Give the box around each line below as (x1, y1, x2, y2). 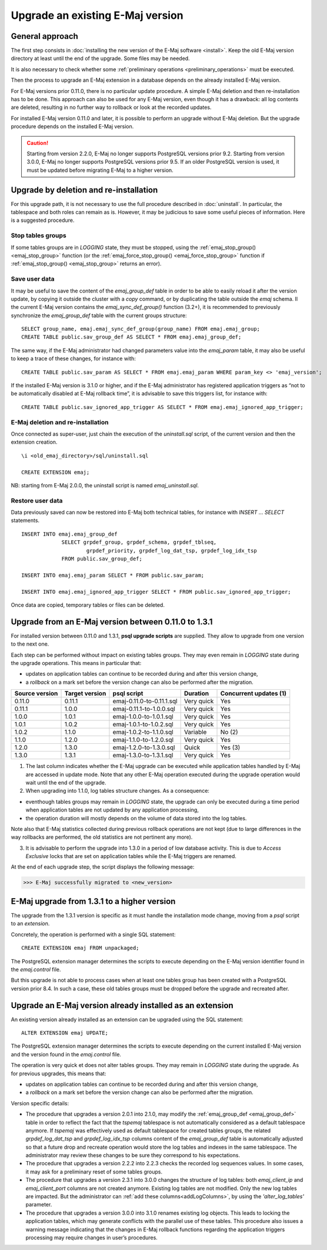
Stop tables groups (11, 231, 67, 240)
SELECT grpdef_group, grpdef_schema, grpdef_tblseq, (61, 539, 217, 546)
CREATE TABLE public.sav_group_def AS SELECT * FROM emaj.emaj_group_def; (21, 334, 242, 341)
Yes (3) (220, 743, 241, 752)
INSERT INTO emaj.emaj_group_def (21, 530, 118, 537)
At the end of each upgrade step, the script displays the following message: (11, 863, 195, 870)
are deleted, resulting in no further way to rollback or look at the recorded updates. (11, 104, 212, 111)
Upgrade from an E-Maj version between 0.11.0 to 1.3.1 (11, 617, 213, 627)
